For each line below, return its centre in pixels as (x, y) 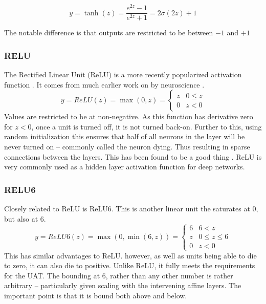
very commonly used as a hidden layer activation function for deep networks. (125, 167)
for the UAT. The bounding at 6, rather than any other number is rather (119, 275)
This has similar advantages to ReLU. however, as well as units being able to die (130, 255)
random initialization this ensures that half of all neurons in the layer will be (125, 136)
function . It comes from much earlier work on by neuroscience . (104, 84)
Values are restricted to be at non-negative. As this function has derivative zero (129, 116)
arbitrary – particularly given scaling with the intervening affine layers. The (123, 285)
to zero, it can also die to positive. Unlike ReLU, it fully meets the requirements (130, 265)
